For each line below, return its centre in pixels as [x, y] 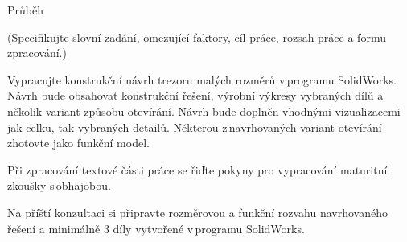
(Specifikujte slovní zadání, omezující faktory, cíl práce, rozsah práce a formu [197, 37]
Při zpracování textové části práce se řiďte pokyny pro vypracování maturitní [197, 169]
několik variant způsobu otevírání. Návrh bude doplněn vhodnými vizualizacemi [204, 111]
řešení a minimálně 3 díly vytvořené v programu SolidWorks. [156, 228]
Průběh [25, 10]
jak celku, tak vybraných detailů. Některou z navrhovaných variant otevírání [195, 127]
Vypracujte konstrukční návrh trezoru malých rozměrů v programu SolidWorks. [202, 79]
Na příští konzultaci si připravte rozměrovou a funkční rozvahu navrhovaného [197, 212]
